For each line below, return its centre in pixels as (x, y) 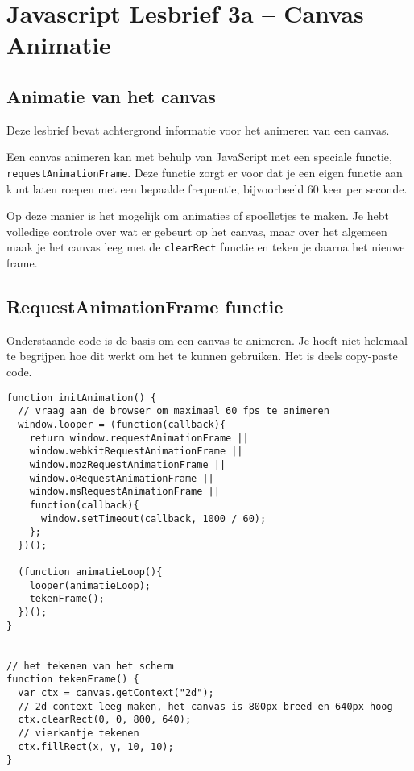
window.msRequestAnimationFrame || (124, 492)
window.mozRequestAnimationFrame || (128, 464)
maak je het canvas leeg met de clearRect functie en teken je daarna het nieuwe (206, 247)
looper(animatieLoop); (90, 585)
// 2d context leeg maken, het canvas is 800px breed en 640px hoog (205, 706)
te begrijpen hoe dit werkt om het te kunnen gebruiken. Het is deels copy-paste (202, 356)
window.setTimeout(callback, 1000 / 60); (153, 518)
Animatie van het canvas (111, 95)
